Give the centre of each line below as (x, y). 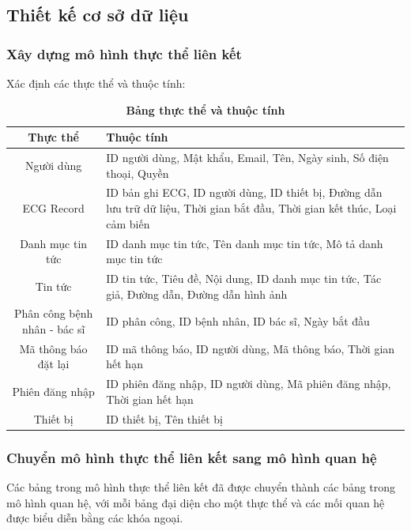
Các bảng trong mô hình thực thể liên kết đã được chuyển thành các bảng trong (201, 487)
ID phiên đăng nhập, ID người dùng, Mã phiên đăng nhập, (249, 384)
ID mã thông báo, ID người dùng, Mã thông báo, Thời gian (251, 348)
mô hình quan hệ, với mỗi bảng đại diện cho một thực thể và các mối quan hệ (196, 502)
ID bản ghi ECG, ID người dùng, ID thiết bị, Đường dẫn (244, 192)
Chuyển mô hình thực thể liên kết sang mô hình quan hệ (192, 457)
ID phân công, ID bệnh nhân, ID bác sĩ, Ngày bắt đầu (238, 321)
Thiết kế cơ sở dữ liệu (98, 15)
